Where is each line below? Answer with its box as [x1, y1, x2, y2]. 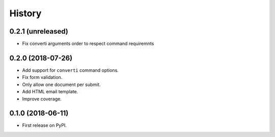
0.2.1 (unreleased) [9, 27, 68, 36]
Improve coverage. [22, 96, 62, 102]
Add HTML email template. [22, 89, 78, 95]
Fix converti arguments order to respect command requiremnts [22, 41, 154, 47]
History [9, 8, 42, 19]
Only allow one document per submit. [22, 81, 101, 88]
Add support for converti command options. [22, 67, 119, 73]
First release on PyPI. [22, 122, 67, 128]
